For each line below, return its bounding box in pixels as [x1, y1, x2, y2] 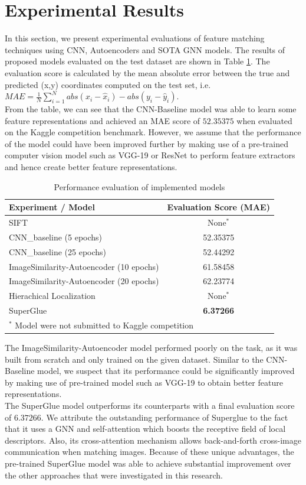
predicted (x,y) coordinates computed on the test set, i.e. [5, 78, 211, 90]
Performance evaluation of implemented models [54, 180, 225, 193]
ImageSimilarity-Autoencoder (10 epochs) [9, 260, 159, 272]
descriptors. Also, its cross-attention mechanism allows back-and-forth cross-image [5, 434, 301, 446]
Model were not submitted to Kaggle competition [15, 319, 194, 331]
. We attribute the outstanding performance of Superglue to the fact [41, 411, 288, 423]
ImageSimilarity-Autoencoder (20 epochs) [9, 275, 159, 287]
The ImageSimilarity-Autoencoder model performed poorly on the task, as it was [5, 341, 298, 354]
